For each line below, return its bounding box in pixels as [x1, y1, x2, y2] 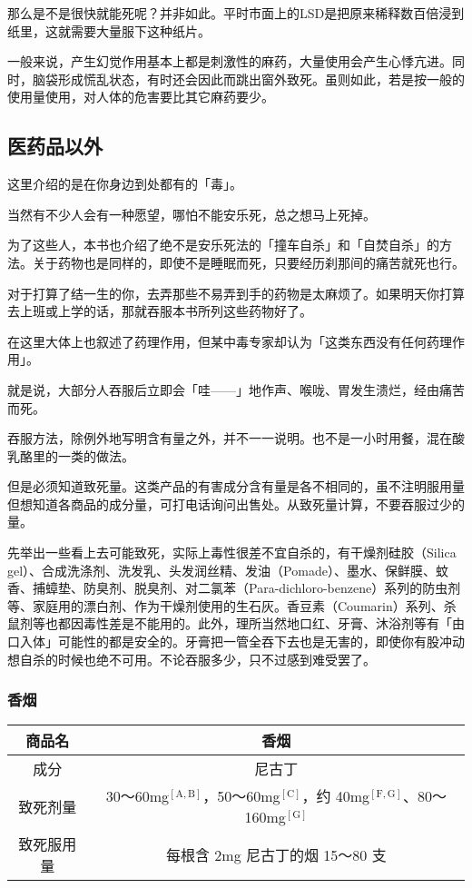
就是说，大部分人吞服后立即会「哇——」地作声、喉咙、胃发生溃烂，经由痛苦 [7, 380, 465, 399]
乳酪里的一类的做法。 [7, 446, 134, 465]
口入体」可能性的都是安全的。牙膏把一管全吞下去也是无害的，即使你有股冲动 [7, 632, 465, 651]
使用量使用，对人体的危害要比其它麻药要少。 [7, 87, 274, 106]
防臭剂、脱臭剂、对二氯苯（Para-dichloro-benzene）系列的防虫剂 [83, 578, 461, 597]
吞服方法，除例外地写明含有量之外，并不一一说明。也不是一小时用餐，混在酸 [7, 429, 465, 448]
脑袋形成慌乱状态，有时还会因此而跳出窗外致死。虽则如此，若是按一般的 [32, 69, 465, 88]
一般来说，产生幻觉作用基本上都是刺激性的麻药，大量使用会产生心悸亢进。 [7, 52, 452, 71]
